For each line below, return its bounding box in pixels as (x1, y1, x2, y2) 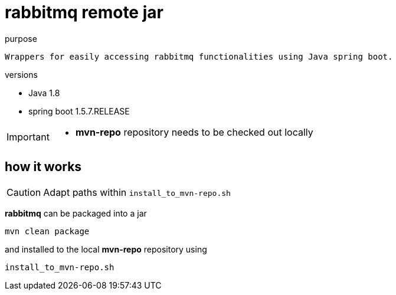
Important (6, 130, 50, 143)
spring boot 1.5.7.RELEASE (28, 106, 130, 116)
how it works (5, 159, 82, 175)
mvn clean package (5, 226, 90, 236)
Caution (6, 186, 41, 198)
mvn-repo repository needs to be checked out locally (75, 126, 313, 138)
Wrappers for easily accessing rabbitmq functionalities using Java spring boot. (5, 51, 393, 61)
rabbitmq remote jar (5, 2, 163, 22)
